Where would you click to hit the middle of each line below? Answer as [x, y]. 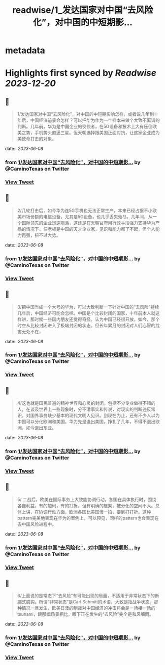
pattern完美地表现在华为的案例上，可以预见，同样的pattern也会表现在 [88, 518]
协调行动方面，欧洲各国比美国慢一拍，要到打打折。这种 [95, 512]
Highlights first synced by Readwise [81, 73]
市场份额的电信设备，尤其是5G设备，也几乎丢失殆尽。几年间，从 [87, 216]
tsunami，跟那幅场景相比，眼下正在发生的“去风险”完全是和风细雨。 [85, 614]
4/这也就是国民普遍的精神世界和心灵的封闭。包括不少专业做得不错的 [86, 403]
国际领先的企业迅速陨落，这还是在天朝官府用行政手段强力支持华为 [88, 223]
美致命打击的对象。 [37, 139]
